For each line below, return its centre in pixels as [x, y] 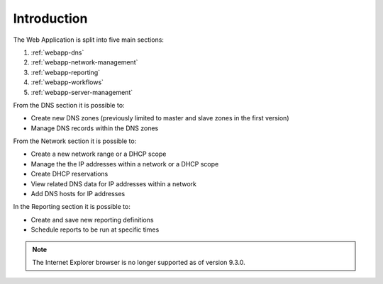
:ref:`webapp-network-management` [84, 62]
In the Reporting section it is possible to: [72, 207]
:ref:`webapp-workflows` [67, 82]
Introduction [50, 18]
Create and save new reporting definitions [92, 220]
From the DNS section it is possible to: [69, 105]
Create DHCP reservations [70, 174]
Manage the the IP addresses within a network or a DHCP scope [125, 164]
